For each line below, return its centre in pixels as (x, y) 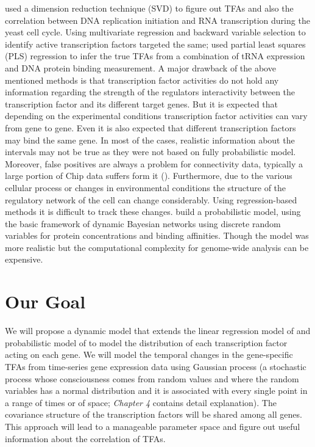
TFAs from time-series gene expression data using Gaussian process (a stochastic (156, 366)
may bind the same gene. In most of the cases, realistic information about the (150, 140)
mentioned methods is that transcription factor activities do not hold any (142, 80)
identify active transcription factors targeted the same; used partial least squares (155, 44)
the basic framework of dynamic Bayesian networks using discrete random (143, 223)
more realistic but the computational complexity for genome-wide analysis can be (157, 247)
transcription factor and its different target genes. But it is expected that (141, 104)
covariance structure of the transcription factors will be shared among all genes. (154, 414)
